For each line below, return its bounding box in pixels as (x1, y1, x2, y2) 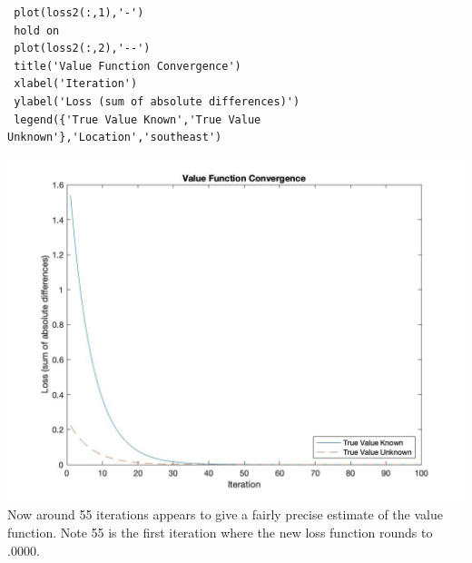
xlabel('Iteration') (14, 77, 138, 91)
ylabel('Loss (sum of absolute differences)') (14, 94, 300, 108)
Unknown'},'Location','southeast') (7, 131, 222, 144)
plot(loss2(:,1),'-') (14, 6, 144, 19)
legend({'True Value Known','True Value (14, 113, 261, 126)
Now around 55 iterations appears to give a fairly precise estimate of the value (7, 505, 443, 524)
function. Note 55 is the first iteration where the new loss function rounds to (7, 522, 433, 541)
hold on (14, 24, 60, 37)
